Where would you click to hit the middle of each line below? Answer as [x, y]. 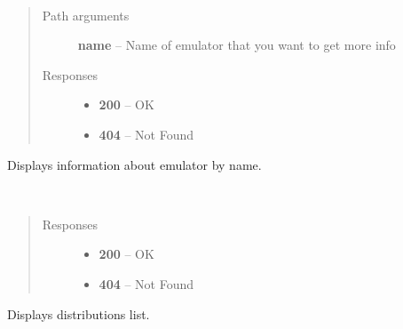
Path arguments [86, 15]
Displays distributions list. [79, 313]
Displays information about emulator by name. [134, 164]
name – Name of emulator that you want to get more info [237, 45]
